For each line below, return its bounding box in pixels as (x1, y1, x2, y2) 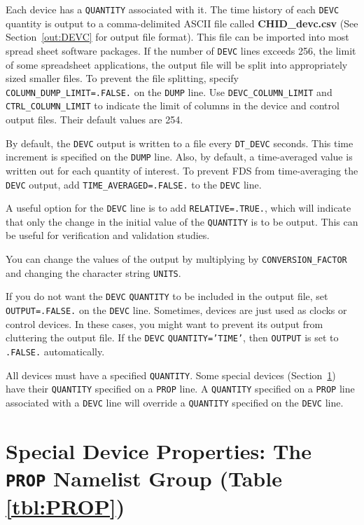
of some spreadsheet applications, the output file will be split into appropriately (6, 57, 348, 71)
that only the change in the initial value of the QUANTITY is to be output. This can (6, 214, 358, 229)
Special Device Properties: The (6, 436, 311, 465)
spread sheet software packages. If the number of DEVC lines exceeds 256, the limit (6, 43, 356, 57)
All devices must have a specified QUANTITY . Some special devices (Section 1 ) (6, 367, 336, 382)
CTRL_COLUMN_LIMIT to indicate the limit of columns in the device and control (6, 98, 339, 113)
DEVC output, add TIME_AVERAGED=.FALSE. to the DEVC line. (6, 177, 262, 191)
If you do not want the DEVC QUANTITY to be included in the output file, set (6, 289, 328, 304)
